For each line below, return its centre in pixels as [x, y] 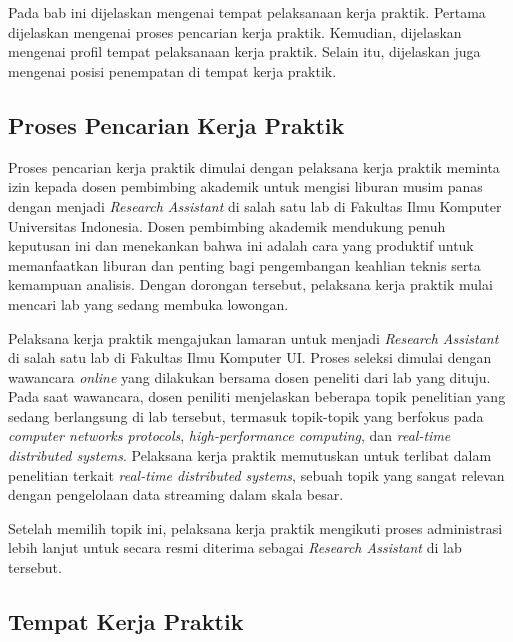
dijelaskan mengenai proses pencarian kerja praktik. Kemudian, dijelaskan [235, 31]
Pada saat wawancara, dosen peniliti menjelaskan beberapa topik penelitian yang [257, 396]
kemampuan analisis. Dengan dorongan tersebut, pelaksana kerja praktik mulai [250, 284]
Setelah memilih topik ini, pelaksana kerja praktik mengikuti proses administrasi [255, 527]
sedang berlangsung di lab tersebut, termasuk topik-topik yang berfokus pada [246, 415]
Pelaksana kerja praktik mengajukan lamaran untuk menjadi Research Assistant [253, 337]
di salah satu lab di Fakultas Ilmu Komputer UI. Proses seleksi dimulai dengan [250, 357]
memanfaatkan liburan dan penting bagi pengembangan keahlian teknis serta [244, 264]
